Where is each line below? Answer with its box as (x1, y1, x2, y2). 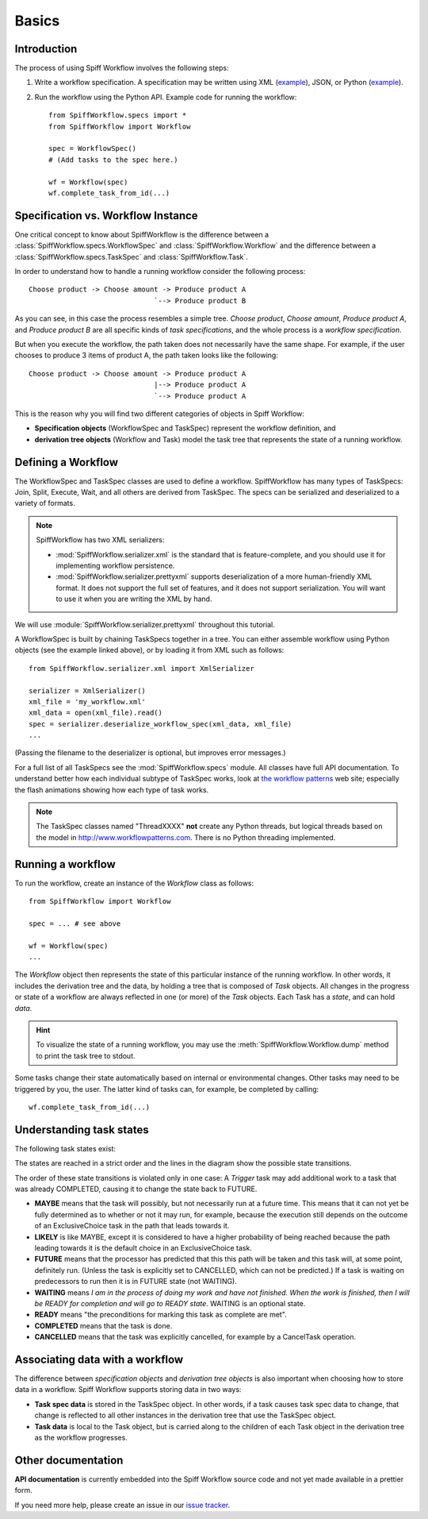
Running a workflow (14, 858, 117, 871)
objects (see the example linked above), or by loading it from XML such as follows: (14, 646, 285, 655)
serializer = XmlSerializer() (29, 686, 147, 695)
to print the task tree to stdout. (36, 1051, 136, 1060)
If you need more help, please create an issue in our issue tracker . (14, 1500, 231, 1509)
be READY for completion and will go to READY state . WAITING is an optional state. (34, 1298, 306, 1308)
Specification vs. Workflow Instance (14, 209, 198, 222)
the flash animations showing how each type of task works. (14, 785, 209, 794)
